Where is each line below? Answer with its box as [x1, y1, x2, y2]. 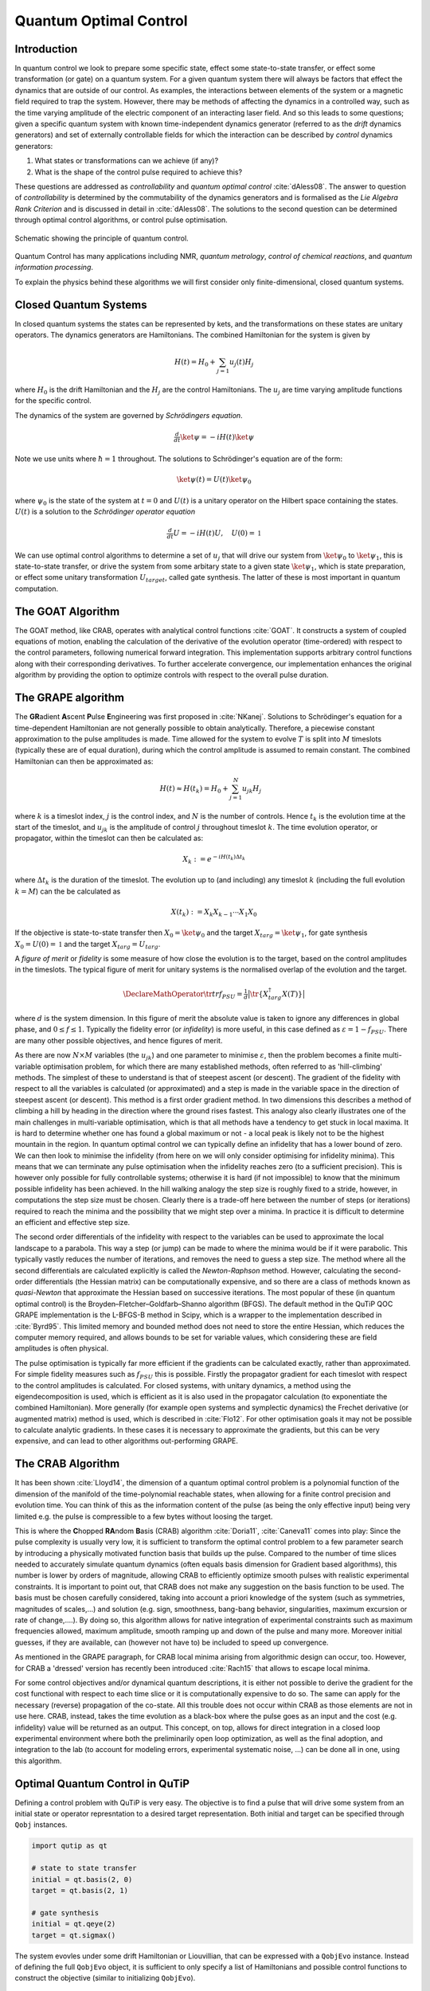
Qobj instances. [14, 1820, 68, 1829]
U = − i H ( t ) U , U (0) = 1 [173, 529, 262, 538]
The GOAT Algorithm [14, 604, 120, 618]
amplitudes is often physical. [14, 1344, 109, 1353]
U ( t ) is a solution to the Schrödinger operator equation [14, 507, 195, 517]
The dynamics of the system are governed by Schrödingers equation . [14, 410, 243, 420]
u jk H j [241, 784, 262, 795]
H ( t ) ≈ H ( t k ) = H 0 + [159, 784, 229, 795]
